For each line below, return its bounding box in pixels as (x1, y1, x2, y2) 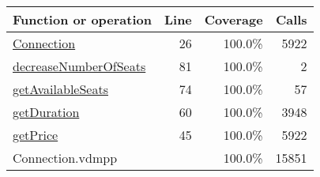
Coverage (204, 10, 263, 28)
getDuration (13, 103, 80, 121)
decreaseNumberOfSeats (13, 57, 146, 75)
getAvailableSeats (13, 80, 108, 98)
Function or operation (13, 10, 152, 28)
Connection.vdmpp (13, 149, 118, 167)
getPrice (13, 126, 58, 144)
